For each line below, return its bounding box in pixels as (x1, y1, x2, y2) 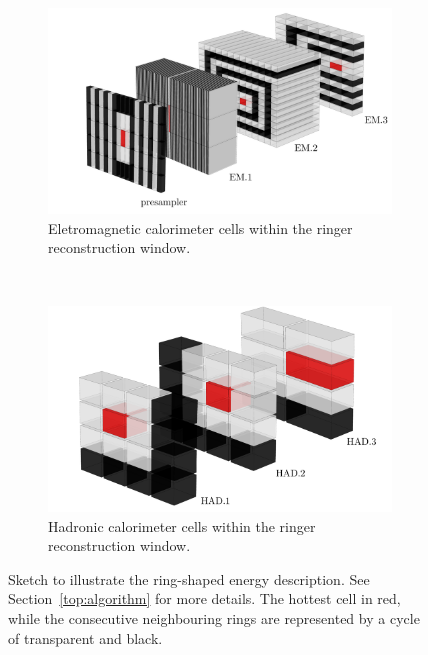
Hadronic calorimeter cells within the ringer (48, 515, 316, 536)
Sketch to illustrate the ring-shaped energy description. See (8, 568, 370, 589)
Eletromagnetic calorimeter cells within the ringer (48, 217, 353, 238)
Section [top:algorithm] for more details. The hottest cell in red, (8, 588, 401, 609)
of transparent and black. (8, 627, 163, 648)
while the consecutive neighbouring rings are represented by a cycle (8, 608, 420, 629)
